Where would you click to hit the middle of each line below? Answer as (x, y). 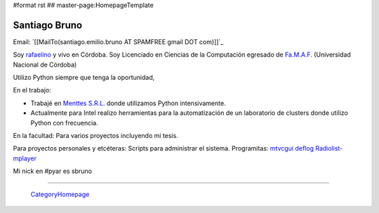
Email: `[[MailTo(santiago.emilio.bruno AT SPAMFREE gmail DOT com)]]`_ (118, 41)
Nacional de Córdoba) (45, 64)
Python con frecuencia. (64, 123)
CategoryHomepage (60, 194)
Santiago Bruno (48, 25)
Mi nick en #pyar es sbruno (53, 171)
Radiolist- (329, 149)
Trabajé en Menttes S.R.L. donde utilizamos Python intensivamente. (128, 103)
